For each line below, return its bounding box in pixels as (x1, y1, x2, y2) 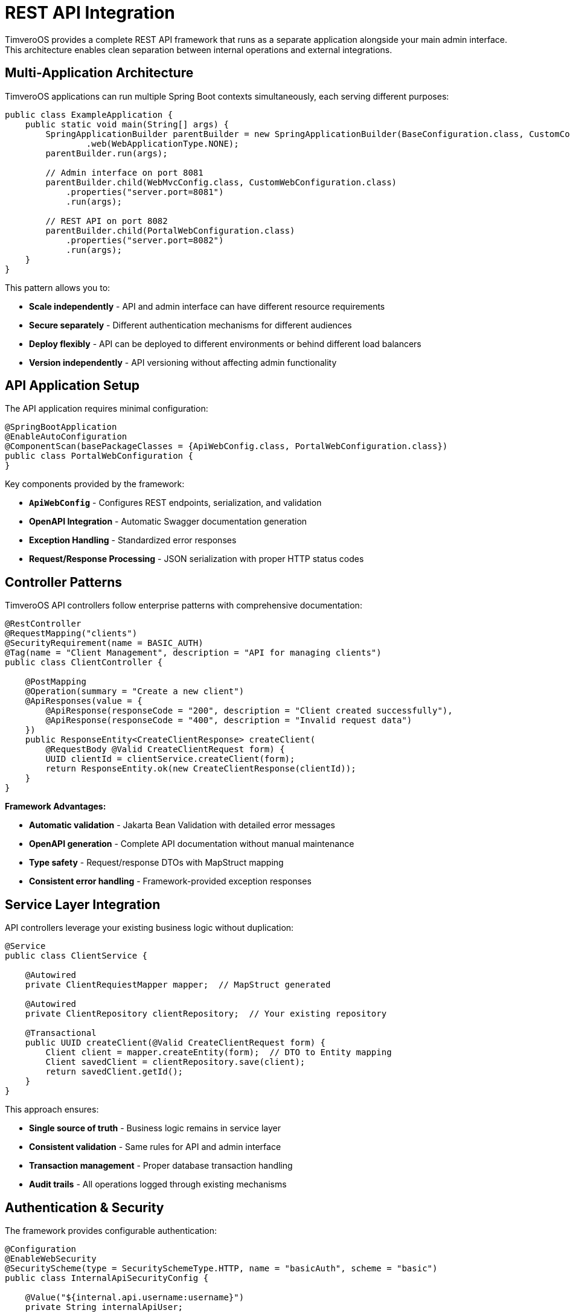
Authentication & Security (5, 1199, 164, 1215)
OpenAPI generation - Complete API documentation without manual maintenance (29, 838, 354, 849)
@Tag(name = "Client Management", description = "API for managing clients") (5, 648, 382, 658)
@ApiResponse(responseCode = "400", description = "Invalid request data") (45, 715, 412, 726)
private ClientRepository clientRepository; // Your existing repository (25, 1009, 387, 1019)
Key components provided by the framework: (5, 479, 185, 490)
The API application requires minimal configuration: (5, 403, 208, 414)
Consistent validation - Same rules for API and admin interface (29, 1142, 281, 1152)
